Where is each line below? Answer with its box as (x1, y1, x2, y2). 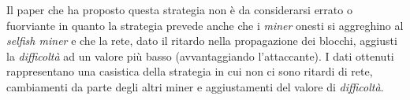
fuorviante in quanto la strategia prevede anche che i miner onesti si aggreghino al (6, 17, 404, 33)
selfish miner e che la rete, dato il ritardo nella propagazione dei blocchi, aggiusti (6, 32, 397, 49)
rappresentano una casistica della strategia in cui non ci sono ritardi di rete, (6, 63, 373, 80)
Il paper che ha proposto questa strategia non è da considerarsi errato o (6, 2, 352, 17)
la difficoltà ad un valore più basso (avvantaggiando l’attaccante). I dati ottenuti (6, 47, 394, 64)
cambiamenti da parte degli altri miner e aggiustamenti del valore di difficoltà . (6, 78, 384, 94)
